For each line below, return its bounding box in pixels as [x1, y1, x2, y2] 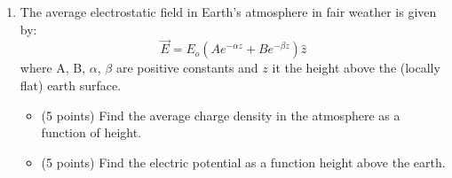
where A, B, [20, 58, 86, 77]
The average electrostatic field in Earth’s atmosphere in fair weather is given [20, 3, 437, 20]
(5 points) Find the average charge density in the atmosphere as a [41, 105, 400, 124]
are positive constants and [115, 58, 258, 77]
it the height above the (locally [272, 58, 440, 77]
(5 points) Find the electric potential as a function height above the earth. [41, 152, 446, 171]
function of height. [41, 123, 142, 142]
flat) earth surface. [20, 76, 122, 94]
